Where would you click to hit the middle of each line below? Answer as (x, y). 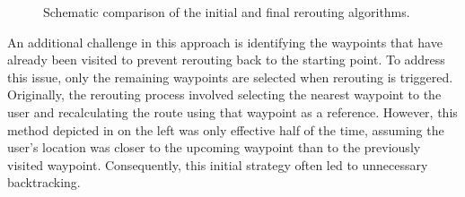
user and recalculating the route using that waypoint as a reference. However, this (232, 111)
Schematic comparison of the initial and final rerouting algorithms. (227, 12)
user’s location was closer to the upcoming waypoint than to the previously (214, 147)
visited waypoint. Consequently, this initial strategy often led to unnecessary (218, 164)
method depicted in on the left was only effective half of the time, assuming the (226, 129)
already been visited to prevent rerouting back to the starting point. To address (226, 60)
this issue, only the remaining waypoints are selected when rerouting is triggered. (230, 77)
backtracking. (44, 182)
